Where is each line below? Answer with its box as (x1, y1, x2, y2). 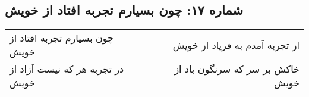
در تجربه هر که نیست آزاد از (10, 62, 124, 76)
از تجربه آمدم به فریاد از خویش (172, 37, 299, 52)
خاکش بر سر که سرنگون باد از (174, 62, 299, 76)
